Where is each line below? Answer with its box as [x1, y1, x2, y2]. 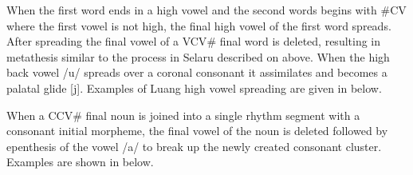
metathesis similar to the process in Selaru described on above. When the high [6, 48, 390, 65]
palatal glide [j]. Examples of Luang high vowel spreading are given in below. [6, 79, 382, 96]
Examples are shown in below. [6, 153, 154, 170]
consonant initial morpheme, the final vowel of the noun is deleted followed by [6, 122, 388, 139]
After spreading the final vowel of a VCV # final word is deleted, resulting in [6, 33, 381, 50]
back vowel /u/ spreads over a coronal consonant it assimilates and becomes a [6, 64, 387, 81]
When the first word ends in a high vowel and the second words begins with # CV [6, 2, 407, 18]
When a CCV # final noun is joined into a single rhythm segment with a [6, 106, 360, 123]
